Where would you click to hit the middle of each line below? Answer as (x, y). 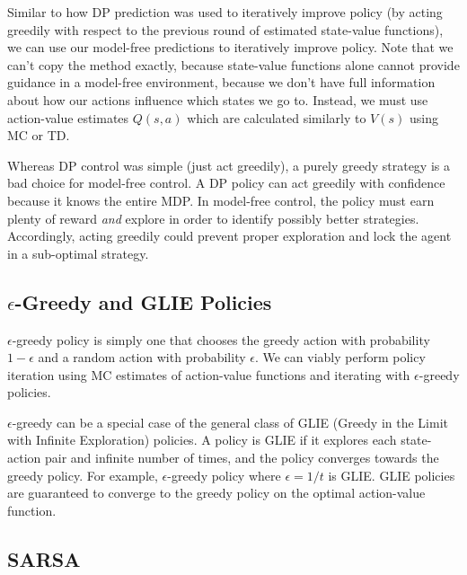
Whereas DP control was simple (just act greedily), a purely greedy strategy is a (229, 165)
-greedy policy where (224, 475)
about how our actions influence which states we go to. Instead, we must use (218, 99)
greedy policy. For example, (83, 475)
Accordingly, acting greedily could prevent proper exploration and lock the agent (229, 236)
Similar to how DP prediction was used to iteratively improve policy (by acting (225, 12)
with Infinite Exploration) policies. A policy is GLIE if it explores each (202, 440)
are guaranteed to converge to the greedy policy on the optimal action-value (216, 493)
